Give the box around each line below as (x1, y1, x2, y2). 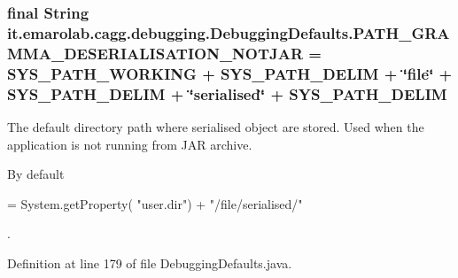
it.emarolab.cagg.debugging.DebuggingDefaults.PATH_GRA (7, 21, 450, 43)
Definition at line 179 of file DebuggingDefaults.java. (7, 253, 292, 272)
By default (7, 165, 65, 183)
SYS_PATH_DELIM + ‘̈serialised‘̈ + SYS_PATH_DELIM (7, 82, 447, 104)
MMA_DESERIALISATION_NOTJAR (7, 42, 304, 64)
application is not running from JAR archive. (7, 135, 252, 153)
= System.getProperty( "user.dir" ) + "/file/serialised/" (7, 194, 303, 212)
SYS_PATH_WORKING (7, 62, 197, 84)
